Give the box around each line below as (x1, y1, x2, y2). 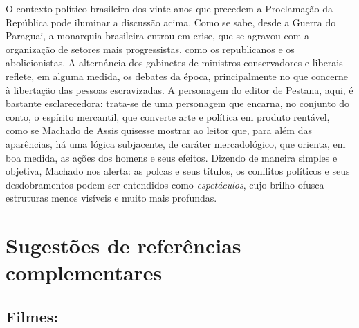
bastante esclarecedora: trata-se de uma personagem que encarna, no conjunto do (6, 96, 350, 110)
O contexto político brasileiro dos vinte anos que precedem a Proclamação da (6, 1, 333, 15)
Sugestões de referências (6, 231, 241, 260)
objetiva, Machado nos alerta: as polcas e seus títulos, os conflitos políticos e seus (6, 164, 350, 178)
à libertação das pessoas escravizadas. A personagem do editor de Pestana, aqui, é (6, 82, 353, 97)
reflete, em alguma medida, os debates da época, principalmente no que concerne (6, 68, 348, 83)
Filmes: (6, 305, 59, 327)
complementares (6, 258, 163, 287)
